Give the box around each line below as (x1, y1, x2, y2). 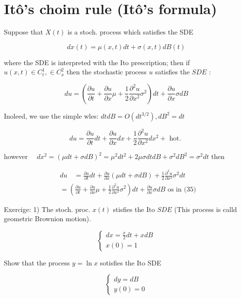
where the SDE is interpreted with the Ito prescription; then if (4, 57, 190, 67)
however (4, 151, 28, 161)
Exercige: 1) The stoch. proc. (4, 204, 90, 214)
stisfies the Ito (113, 204, 155, 214)
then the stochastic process (66, 67, 147, 77)
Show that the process (4, 257, 70, 267)
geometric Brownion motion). (4, 213, 91, 224)
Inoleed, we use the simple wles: (4, 110, 99, 121)
